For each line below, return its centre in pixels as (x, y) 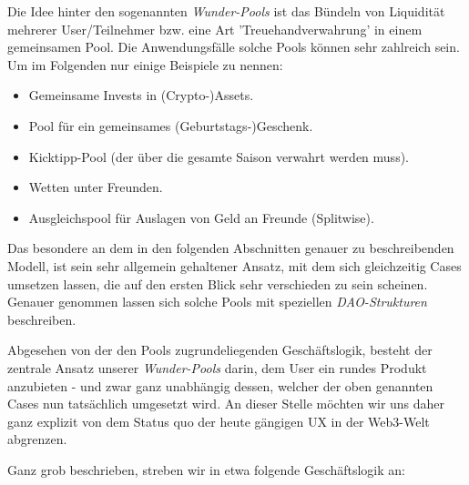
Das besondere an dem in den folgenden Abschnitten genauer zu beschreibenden (231, 248)
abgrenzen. (37, 439)
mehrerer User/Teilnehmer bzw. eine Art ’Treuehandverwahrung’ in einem (215, 29)
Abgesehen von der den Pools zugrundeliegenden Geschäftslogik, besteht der (220, 350)
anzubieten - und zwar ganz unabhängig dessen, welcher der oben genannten (220, 385)
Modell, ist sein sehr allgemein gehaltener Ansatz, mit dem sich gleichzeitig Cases (234, 265)
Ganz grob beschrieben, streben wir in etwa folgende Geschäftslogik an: (206, 469)
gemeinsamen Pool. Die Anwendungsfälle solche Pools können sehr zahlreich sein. (234, 47)
